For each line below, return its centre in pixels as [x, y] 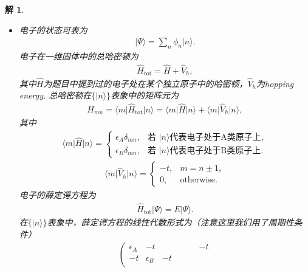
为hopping [275, 83]
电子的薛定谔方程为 [57, 195]
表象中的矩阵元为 [145, 95]
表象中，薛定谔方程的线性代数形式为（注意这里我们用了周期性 [170, 222]
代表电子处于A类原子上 [215, 137]
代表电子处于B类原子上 [215, 150]
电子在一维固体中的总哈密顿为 [79, 56]
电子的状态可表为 [53, 29]
